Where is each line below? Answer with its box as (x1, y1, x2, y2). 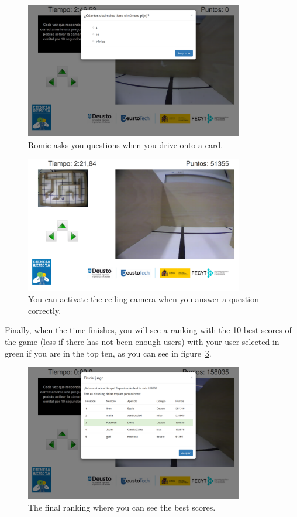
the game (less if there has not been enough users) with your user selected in (5, 335, 279, 348)
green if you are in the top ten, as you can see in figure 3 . (5, 347, 212, 359)
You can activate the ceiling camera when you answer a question (28, 293, 259, 305)
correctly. (28, 304, 61, 316)
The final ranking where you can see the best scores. (28, 501, 216, 513)
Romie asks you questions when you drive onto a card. (28, 138, 223, 150)
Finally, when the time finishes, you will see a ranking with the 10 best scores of (5, 324, 292, 336)
